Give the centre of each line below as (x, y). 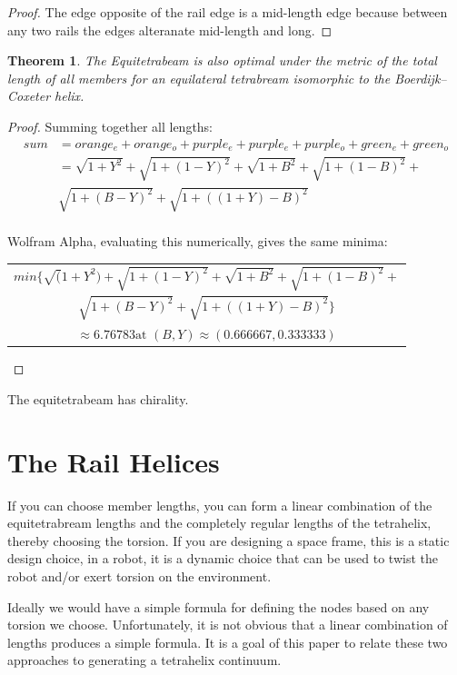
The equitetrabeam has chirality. (98, 398)
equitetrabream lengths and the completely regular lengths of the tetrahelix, (219, 523)
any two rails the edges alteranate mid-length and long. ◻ (170, 30)
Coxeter (29, 96)
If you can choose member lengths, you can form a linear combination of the (220, 505)
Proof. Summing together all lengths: (110, 126)
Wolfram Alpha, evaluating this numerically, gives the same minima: (198, 241)
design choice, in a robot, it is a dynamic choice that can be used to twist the (223, 558)
